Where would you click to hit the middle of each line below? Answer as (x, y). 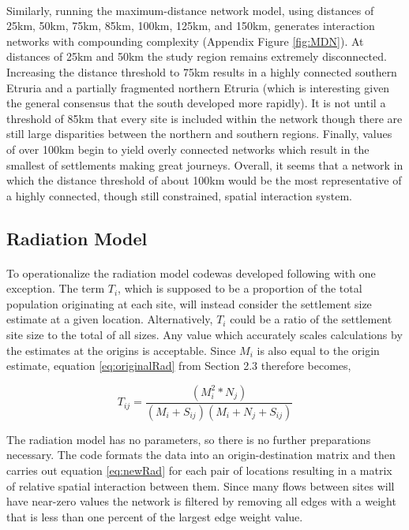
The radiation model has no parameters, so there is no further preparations (189, 439)
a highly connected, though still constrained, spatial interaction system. (179, 195)
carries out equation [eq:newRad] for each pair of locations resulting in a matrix (199, 470)
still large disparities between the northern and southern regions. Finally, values (199, 134)
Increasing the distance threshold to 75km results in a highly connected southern (202, 71)
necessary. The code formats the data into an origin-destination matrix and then (201, 455)
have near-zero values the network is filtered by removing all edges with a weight (201, 501)
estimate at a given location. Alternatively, (110, 319)
